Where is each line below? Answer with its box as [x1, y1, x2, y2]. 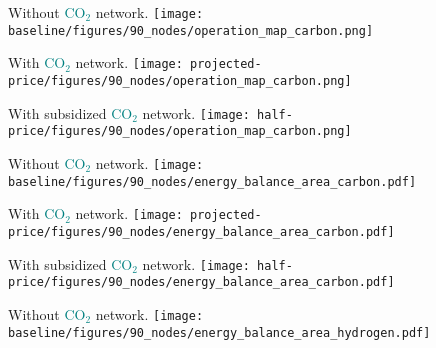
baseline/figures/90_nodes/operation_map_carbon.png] [8, 23, 374, 38]
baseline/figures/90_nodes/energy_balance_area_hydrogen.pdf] [8, 325, 431, 340]
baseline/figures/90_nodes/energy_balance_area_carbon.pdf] [8, 174, 417, 189]
